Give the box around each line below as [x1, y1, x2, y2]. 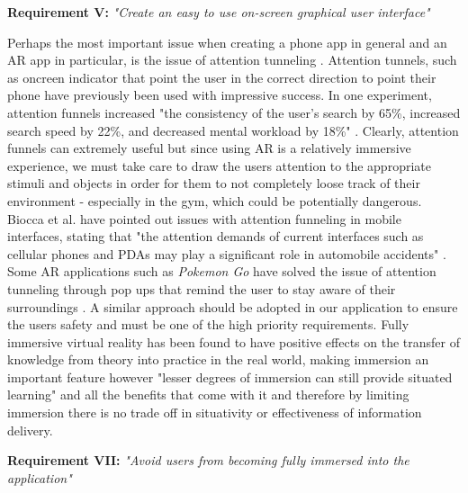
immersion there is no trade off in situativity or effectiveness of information [7, 403, 422, 422]
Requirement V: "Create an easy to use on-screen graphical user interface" [7, 3, 430, 21]
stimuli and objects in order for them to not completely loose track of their [7, 174, 420, 193]
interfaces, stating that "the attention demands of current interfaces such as [7, 227, 424, 246]
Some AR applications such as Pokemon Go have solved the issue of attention [7, 262, 436, 281]
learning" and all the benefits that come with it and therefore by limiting [7, 385, 409, 404]
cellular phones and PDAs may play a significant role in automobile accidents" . [7, 244, 446, 263]
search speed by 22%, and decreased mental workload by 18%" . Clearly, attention [7, 121, 459, 139]
